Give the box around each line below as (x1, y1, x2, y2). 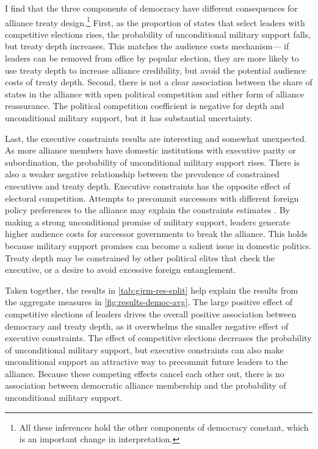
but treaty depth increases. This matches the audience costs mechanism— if (5, 40, 289, 52)
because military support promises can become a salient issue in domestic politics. (5, 239, 312, 252)
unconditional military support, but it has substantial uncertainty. (5, 111, 253, 124)
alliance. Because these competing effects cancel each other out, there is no (5, 367, 284, 380)
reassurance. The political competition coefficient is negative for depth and (5, 99, 284, 112)
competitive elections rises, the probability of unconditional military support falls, (5, 27, 311, 40)
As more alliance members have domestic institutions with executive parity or (5, 144, 296, 157)
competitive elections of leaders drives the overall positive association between (5, 307, 297, 320)
